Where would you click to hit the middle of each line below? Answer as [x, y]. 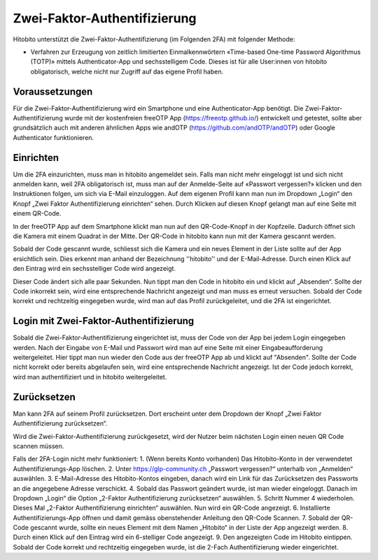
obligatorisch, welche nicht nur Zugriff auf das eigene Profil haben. [127, 71]
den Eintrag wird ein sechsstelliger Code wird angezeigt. [94, 269]
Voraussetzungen [53, 91]
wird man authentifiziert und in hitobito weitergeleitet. [90, 377]
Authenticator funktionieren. [54, 137]
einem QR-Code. [37, 213]
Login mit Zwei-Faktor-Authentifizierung [104, 321]
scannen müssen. [38, 446]
